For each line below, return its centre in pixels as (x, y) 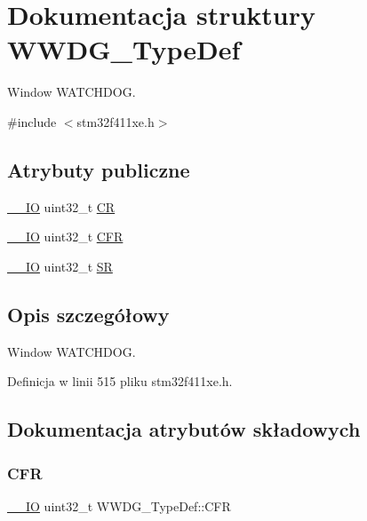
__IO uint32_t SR (60, 266)
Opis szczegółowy (88, 314)
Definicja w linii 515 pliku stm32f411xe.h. (120, 381)
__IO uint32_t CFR (65, 237)
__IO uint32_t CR (61, 206)
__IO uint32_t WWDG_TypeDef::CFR (119, 505)
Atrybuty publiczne (99, 169)
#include (32, 121)
